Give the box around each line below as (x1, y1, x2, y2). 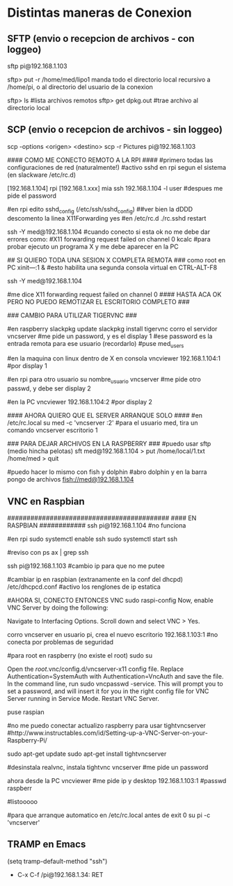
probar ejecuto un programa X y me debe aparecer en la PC (7, 242, 179, 251)
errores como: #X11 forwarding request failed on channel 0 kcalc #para (7, 235, 211, 243)
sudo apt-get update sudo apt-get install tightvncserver (7, 750, 167, 758)
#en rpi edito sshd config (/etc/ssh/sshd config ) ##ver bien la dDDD (7, 205, 193, 215)
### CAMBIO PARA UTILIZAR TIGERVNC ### (7, 311, 138, 319)
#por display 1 (7, 362, 47, 370)
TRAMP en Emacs (7, 839, 86, 851)
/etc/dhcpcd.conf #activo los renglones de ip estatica (7, 583, 161, 591)
